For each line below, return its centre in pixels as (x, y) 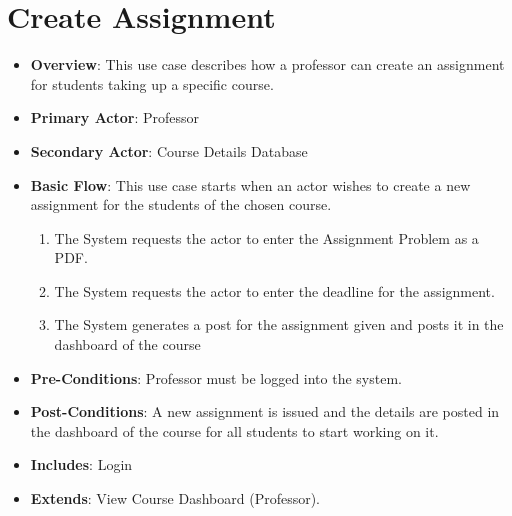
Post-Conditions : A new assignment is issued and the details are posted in (265, 411)
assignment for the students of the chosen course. (181, 204)
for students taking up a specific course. (152, 83)
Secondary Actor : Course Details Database (169, 150)
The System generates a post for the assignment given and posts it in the (279, 324)
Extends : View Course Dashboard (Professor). (175, 498)
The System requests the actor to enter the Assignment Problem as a (266, 237)
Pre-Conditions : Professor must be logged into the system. (216, 377)
